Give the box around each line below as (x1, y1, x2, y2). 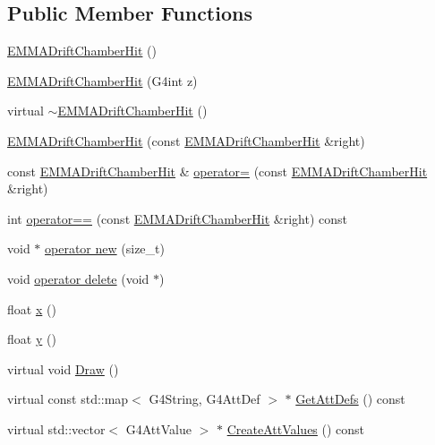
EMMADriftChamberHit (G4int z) (7, 71, 198, 90)
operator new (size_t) (45, 239, 165, 258)
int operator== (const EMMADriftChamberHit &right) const (7, 209, 347, 227)
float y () (7, 329, 56, 348)
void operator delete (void (7, 269, 149, 287)
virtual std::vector (7, 419, 106, 438)
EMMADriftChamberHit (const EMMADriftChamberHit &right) (7, 131, 365, 150)
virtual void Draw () (7, 359, 119, 378)
